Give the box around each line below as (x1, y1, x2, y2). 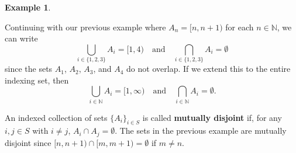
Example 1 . (5, 1, 51, 13)
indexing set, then (5, 74, 69, 86)
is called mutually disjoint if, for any (142, 111, 282, 123)
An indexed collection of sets (5, 111, 108, 123)
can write (5, 32, 38, 44)
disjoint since (5, 136, 51, 148)
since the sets (5, 62, 53, 75)
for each (225, 20, 254, 33)
